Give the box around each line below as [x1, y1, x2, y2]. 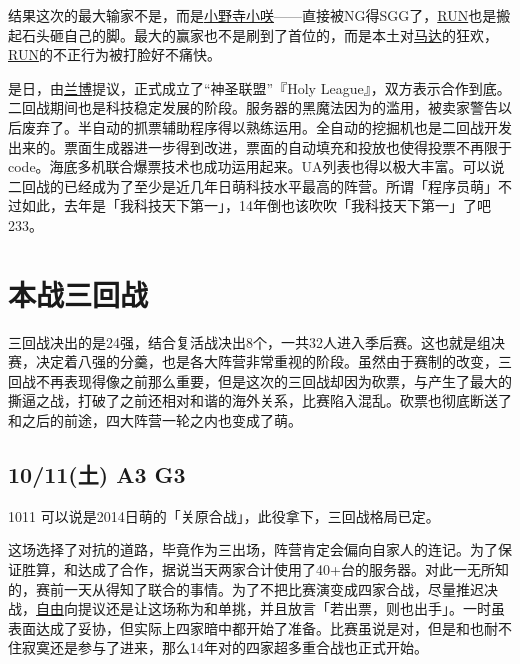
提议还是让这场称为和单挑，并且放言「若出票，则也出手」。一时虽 [77, 598, 505, 619]
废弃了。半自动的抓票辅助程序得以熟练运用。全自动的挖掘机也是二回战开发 [21, 116, 512, 137]
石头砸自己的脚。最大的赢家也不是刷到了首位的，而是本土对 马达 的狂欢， [21, 24, 498, 45]
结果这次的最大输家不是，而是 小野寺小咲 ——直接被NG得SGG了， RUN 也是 [8, 5, 497, 25]
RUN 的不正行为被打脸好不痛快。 [8, 44, 221, 65]
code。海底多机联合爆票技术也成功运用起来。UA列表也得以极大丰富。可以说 [8, 156, 505, 177]
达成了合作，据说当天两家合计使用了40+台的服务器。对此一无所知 [77, 559, 509, 580]
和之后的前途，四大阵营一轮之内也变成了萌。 [8, 410, 302, 431]
